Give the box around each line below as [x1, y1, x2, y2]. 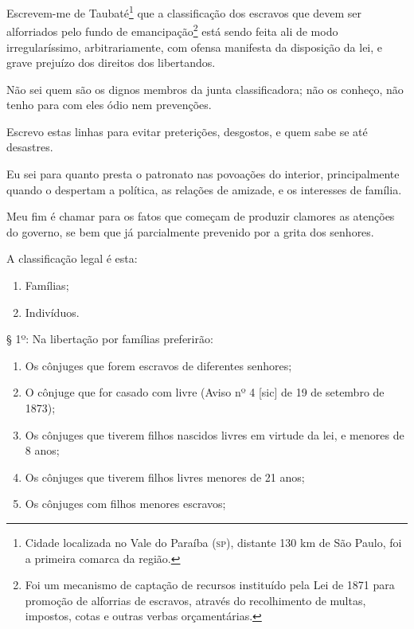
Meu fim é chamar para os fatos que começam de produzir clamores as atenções [6, 208, 395, 225]
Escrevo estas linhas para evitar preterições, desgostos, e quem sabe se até [6, 123, 368, 139]
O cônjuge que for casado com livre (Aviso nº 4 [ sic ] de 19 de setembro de [25, 384, 385, 400]
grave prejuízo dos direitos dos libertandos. [6, 54, 216, 71]
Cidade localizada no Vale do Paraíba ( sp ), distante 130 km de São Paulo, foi [25, 533, 402, 550]
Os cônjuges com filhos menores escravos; [25, 495, 226, 512]
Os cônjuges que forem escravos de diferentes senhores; [25, 357, 292, 373]
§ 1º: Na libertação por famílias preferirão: [6, 330, 213, 347]
